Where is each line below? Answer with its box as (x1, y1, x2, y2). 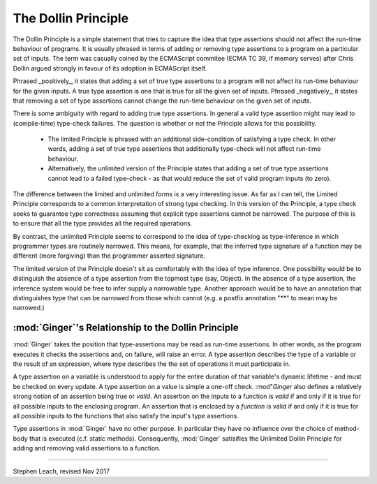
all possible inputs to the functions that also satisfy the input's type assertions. (13, 411, 239, 420)
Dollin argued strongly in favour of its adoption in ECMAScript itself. (13, 64, 207, 73)
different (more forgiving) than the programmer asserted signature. (13, 251, 206, 260)
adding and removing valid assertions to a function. (13, 444, 161, 453)
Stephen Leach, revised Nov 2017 (13, 467, 110, 475)
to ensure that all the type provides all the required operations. (13, 219, 193, 228)
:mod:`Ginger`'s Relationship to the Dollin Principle (13, 322, 239, 334)
